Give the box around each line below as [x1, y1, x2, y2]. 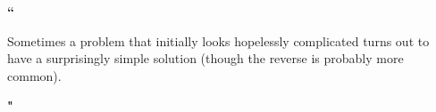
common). [7, 66, 62, 84]
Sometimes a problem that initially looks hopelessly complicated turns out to [7, 31, 430, 50]
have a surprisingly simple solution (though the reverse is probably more [7, 49, 404, 68]
